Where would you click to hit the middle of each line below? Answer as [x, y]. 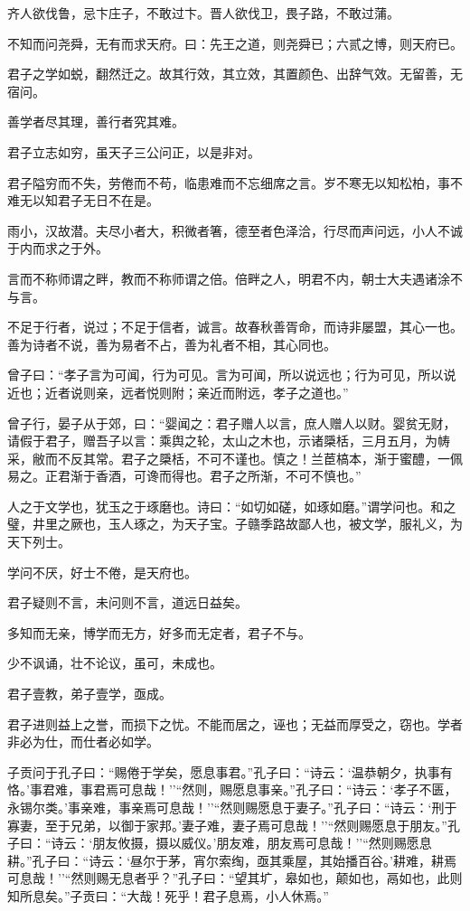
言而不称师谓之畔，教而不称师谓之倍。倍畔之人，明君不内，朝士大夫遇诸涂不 [235, 278]
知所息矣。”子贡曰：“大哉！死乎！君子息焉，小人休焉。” [168, 895]
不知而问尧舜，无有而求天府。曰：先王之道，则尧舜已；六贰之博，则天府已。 [235, 43]
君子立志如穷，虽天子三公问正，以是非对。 [134, 151]
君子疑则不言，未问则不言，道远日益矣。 [127, 602]
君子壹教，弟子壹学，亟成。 [89, 694]
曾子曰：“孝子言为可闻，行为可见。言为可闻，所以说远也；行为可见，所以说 [232, 375]
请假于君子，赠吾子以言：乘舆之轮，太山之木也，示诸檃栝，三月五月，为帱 [229, 441]
